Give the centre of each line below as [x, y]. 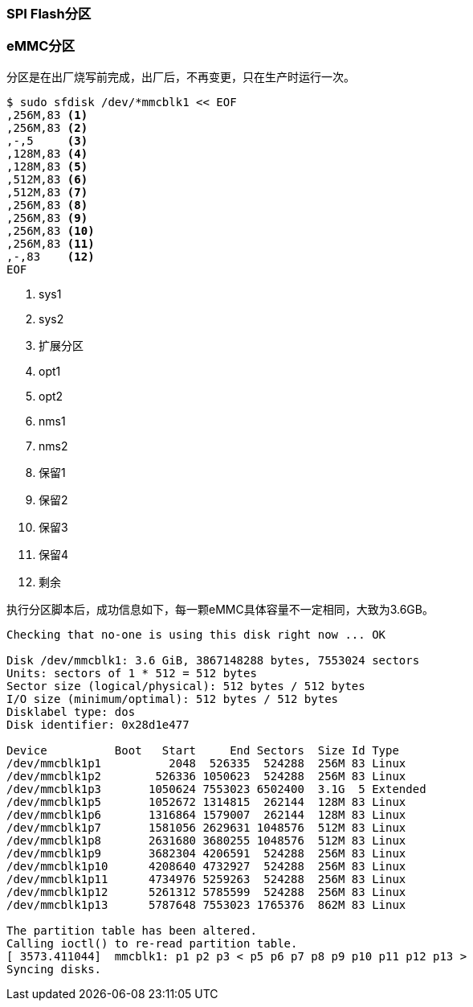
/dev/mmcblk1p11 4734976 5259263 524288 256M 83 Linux [206, 879]
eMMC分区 [41, 46]
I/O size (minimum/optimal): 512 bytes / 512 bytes [173, 699]
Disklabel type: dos [71, 711]
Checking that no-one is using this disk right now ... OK [196, 634]
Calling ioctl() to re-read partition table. [152, 943]
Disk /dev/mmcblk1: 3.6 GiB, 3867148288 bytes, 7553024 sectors [213, 660]
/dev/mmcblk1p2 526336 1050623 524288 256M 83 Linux [206, 776]
